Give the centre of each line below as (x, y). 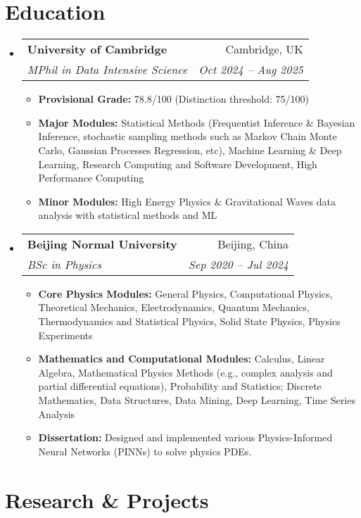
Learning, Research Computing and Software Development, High (178, 164)
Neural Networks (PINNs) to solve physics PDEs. (145, 451)
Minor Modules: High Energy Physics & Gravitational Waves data (187, 201)
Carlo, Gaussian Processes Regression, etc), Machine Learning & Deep (190, 150)
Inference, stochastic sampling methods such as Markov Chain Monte (188, 136)
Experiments (65, 335)
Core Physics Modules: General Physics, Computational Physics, (185, 293)
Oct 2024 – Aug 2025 (251, 70)
